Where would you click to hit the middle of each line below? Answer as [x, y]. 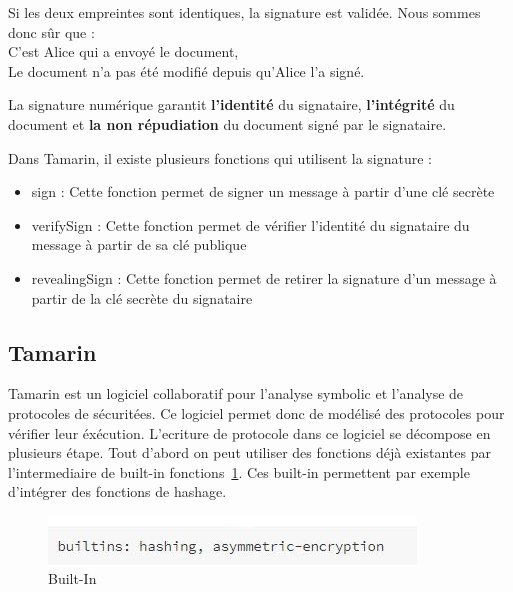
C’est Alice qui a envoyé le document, [123, 51]
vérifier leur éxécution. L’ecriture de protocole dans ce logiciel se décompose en [249, 432]
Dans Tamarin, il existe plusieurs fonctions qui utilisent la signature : [220, 157]
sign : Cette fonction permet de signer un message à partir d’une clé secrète [263, 191]
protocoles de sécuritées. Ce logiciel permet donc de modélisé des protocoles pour [256, 412]
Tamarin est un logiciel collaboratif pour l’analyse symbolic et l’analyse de [236, 393]
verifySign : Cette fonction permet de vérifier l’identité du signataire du [250, 224]
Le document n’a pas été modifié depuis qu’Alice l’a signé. [186, 70]
